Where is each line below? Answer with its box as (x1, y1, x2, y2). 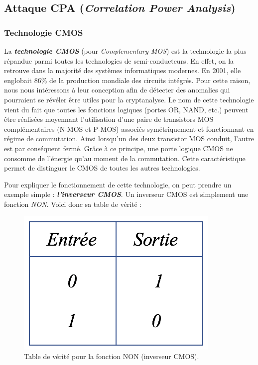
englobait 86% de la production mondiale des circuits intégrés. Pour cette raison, (4, 75, 251, 85)
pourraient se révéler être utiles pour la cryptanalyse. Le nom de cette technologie (4, 94, 254, 104)
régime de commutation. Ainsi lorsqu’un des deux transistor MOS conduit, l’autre (4, 133, 254, 144)
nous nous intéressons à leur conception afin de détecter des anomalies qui (4, 85, 230, 95)
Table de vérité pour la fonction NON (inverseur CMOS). (24, 351, 199, 362)
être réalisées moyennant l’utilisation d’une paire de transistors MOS (4, 114, 214, 124)
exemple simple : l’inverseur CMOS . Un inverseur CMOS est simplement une (4, 189, 249, 199)
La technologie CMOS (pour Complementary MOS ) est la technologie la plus (4, 46, 247, 56)
